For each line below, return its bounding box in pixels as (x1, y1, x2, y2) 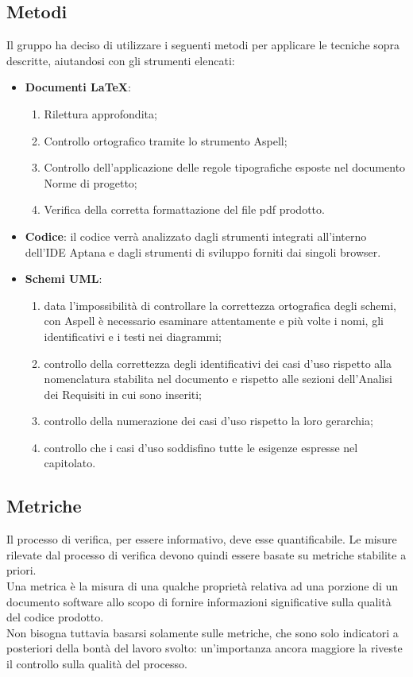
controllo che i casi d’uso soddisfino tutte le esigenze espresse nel (44, 439, 358, 455)
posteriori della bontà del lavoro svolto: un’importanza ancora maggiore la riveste (6, 640, 403, 656)
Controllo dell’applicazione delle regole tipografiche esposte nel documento (44, 159, 406, 176)
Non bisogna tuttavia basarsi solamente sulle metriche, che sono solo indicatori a (6, 624, 399, 640)
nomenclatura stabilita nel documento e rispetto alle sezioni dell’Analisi (44, 370, 392, 387)
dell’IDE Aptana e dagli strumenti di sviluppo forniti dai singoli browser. (25, 243, 381, 260)
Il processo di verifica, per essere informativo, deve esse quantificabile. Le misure (6, 531, 397, 547)
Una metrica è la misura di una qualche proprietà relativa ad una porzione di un (6, 578, 399, 594)
